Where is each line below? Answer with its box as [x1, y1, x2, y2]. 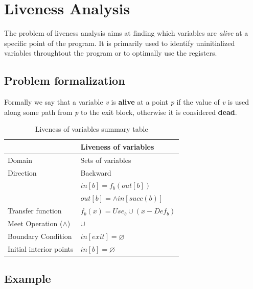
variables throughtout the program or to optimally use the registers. [4, 47, 217, 58]
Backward [80, 167, 111, 178]
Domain [8, 154, 33, 165]
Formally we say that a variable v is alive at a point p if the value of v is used [4, 97, 249, 107]
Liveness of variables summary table [35, 124, 148, 134]
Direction [8, 167, 37, 178]
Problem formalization [4, 73, 125, 88]
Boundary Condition [8, 230, 72, 241]
